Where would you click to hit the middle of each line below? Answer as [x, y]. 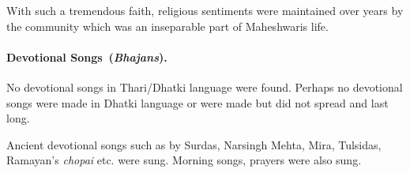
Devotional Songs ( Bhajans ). [87, 56]
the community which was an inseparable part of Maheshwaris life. [167, 26]
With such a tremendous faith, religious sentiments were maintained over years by [205, 10]
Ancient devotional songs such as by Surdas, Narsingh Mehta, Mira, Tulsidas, [194, 144]
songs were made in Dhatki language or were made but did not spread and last [197, 102]
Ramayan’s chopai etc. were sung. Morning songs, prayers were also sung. [184, 160]
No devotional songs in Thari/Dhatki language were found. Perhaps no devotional [205, 86]
